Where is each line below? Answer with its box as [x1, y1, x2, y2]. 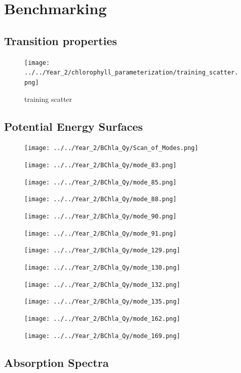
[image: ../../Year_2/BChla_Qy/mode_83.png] [24, 162, 177, 169]
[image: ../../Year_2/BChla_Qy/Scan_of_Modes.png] [24, 144, 198, 152]
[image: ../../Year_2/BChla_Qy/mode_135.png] [24, 298, 180, 306]
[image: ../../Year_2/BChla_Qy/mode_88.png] [24, 196, 177, 203]
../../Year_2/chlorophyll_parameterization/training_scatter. [24, 69, 238, 77]
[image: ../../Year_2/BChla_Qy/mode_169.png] [24, 332, 180, 340]
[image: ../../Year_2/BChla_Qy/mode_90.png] [24, 212, 177, 220]
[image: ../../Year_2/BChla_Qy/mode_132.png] [24, 281, 180, 288]
